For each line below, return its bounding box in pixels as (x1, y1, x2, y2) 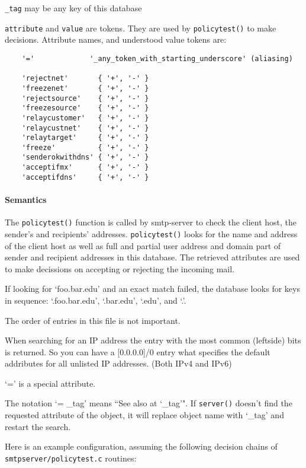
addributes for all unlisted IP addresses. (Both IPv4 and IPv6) (5, 357, 232, 370)
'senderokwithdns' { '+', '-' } (21, 153, 149, 162)
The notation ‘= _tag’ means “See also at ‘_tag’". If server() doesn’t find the (5, 397, 292, 409)
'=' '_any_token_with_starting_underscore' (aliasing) (21, 54, 293, 63)
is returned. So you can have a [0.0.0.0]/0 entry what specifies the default (5, 345, 270, 358)
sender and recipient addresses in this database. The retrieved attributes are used (5, 251, 300, 263)
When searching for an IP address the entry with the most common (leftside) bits (5, 334, 301, 346)
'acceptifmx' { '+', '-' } (21, 163, 149, 172)
